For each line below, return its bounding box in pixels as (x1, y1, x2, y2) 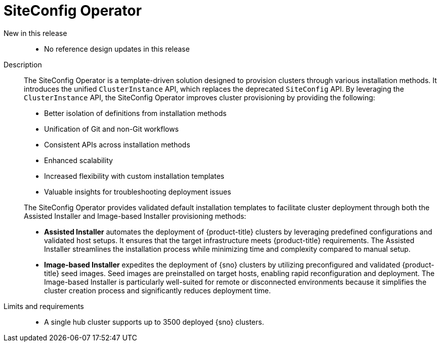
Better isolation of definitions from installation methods (44, 108, 227, 118)
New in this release (4, 28, 67, 37)
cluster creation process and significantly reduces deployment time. (44, 286, 271, 295)
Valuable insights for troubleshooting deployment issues (44, 187, 231, 196)
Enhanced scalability (44, 156, 113, 165)
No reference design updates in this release (44, 44, 190, 53)
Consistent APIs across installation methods (44, 140, 190, 149)
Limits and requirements (4, 301, 84, 311)
